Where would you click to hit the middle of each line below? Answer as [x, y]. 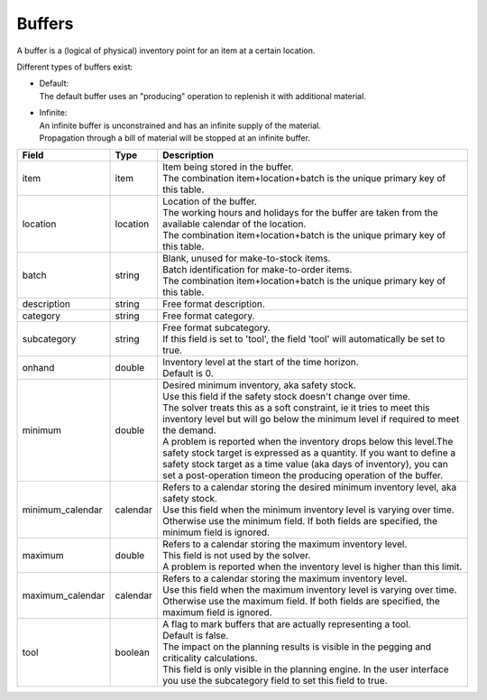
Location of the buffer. [210, 201]
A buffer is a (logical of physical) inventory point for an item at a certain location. [166, 51]
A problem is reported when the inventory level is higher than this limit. [312, 566]
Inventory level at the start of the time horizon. [261, 363]
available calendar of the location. [234, 224]
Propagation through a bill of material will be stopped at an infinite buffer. [175, 138]
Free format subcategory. [216, 327]
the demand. [189, 430]
